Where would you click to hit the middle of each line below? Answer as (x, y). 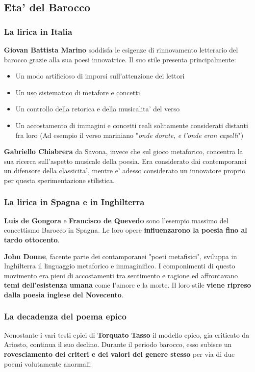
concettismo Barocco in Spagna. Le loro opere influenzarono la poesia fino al (126, 230)
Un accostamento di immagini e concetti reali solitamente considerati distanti (132, 125)
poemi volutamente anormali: (48, 363)
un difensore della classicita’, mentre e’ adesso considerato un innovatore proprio (125, 171)
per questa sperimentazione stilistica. (59, 180)
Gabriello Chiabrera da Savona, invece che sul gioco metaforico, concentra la (124, 151)
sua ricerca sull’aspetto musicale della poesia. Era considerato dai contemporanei (125, 161)
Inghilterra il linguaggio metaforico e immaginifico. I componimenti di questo (120, 266)
